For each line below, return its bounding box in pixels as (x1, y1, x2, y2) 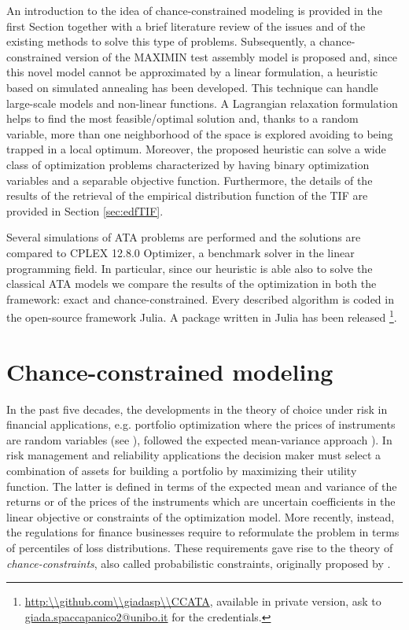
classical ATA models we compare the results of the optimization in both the (6, 275, 377, 292)
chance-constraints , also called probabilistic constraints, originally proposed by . (6, 554, 391, 571)
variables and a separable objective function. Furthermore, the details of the (6, 171, 373, 188)
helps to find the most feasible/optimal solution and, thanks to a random (6, 110, 359, 127)
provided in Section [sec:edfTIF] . (6, 202, 164, 219)
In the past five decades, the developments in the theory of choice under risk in (6, 400, 388, 417)
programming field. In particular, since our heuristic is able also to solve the (6, 260, 373, 276)
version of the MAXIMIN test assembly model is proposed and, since (64, 48, 397, 64)
